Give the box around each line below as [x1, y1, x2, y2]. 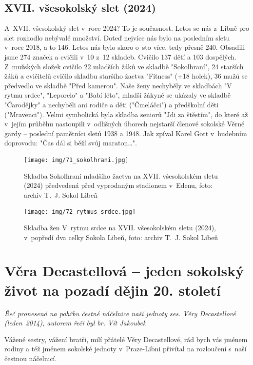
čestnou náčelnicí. [4, 353, 57, 363]
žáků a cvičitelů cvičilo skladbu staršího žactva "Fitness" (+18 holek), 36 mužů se [4, 71, 248, 81]
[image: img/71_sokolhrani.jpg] [24, 156, 129, 163]
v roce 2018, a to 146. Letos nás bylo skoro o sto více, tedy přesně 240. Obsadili [4, 42, 245, 52]
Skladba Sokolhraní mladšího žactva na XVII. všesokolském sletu [24, 170, 218, 181]
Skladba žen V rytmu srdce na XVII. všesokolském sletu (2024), [24, 223, 216, 233]
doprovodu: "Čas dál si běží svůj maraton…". [4, 138, 137, 148]
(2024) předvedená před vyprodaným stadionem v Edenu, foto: [24, 180, 213, 190]
